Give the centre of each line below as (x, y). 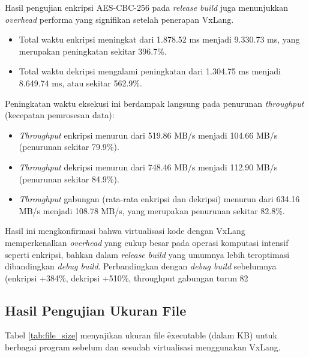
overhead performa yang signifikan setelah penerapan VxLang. (119, 19)
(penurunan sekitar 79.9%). (69, 147)
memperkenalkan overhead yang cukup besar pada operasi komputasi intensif (147, 242)
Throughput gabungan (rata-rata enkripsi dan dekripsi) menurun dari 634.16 (159, 199)
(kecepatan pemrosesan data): (60, 115)
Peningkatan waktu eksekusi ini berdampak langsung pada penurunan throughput (154, 103)
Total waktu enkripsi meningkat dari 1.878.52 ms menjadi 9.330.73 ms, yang (159, 39)
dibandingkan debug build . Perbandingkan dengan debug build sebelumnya (141, 266)
